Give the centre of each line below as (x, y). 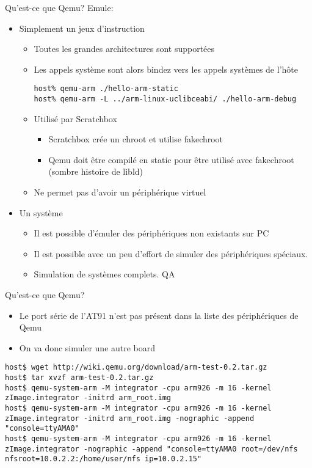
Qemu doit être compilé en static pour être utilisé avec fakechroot (171, 159)
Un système (41, 212)
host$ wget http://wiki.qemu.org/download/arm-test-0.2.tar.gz (136, 367)
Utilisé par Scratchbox (75, 118)
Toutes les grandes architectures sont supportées (124, 49)
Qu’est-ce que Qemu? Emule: (59, 7)
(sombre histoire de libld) (96, 171)
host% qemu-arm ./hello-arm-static (106, 89)
